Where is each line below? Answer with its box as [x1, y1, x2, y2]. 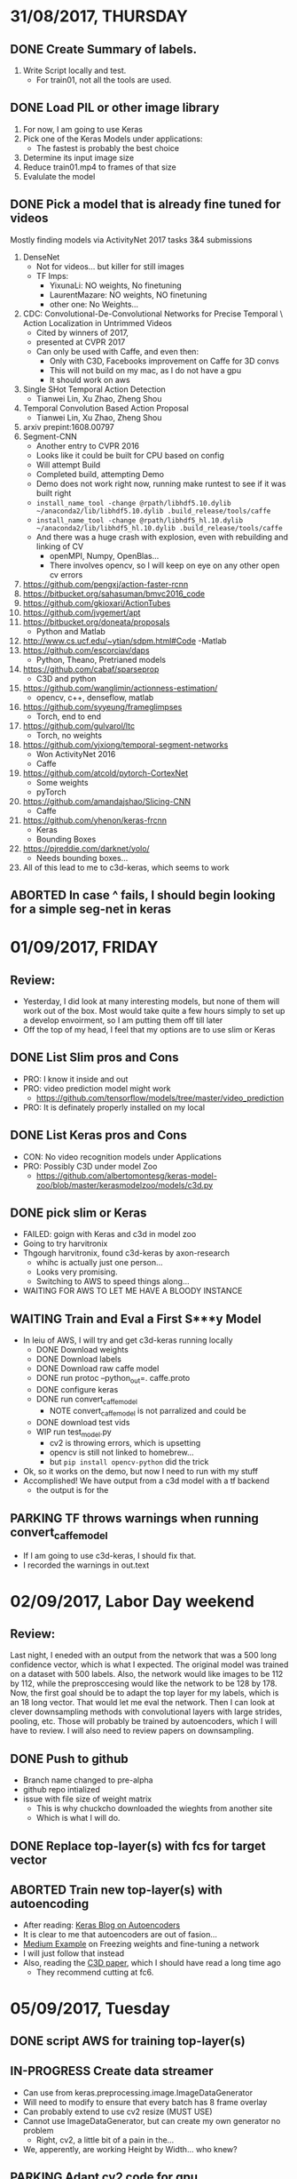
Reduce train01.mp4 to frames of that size [22, 162, 176, 172]
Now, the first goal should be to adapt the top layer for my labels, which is [10, 1688, 279, 1698]
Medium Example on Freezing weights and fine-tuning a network [22, 1939, 260, 1950]
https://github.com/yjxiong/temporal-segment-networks [22, 739, 229, 750]
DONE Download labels [35, 1353, 122, 1365]
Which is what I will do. [35, 1813, 121, 1824]
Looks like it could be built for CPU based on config [35, 450, 225, 460]
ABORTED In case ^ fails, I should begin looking [10, 888, 276, 903]
